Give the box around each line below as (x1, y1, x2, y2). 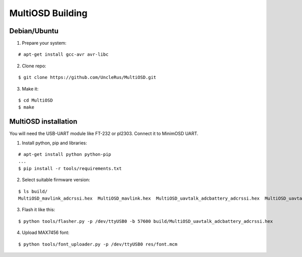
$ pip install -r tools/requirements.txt (18, 165, 122, 171)
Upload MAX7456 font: (22, 229, 70, 236)
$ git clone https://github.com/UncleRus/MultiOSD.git (18, 74, 157, 80)
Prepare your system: (22, 40, 66, 46)
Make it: (22, 85, 39, 92)
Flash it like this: (22, 207, 55, 213)
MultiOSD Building (9, 8, 88, 19)
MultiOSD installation (9, 117, 78, 126)
